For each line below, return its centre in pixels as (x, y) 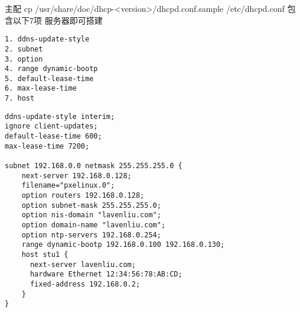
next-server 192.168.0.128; (76, 176)
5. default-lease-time (49, 78)
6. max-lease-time (41, 89)
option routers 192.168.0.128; (83, 196)
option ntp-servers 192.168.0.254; (91, 235)
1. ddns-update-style (47, 39)
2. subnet (24, 49)
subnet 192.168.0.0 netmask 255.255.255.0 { (94, 166)
